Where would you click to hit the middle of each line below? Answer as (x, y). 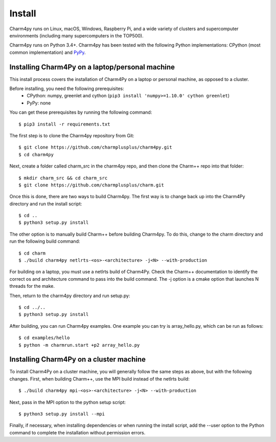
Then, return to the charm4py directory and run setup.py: (70, 296)
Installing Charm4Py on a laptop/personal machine (92, 67)
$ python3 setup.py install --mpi (62, 414)
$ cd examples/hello (44, 338)
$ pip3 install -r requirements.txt (64, 124)
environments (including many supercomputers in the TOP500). (76, 35)
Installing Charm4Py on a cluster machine (77, 359)
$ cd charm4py (36, 154)
